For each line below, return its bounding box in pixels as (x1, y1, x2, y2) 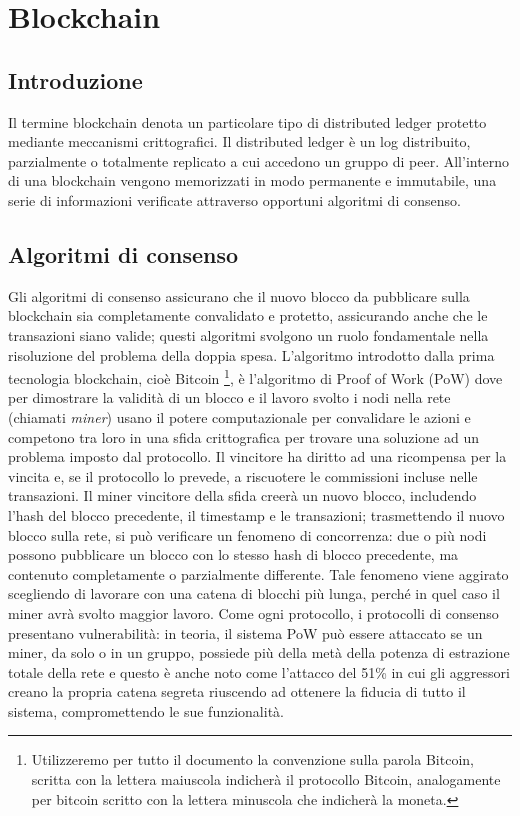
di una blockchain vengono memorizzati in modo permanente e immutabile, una (8, 170, 497, 191)
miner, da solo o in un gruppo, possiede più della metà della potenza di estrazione (8, 642, 510, 663)
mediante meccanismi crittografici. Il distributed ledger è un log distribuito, (8, 131, 471, 152)
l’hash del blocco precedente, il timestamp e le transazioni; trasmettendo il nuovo (8, 504, 505, 525)
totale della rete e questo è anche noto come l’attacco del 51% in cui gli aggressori (8, 661, 510, 682)
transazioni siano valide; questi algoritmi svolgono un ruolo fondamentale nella (8, 324, 489, 345)
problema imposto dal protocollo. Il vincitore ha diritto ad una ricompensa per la (8, 446, 507, 467)
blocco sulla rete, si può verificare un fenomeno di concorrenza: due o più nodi (8, 524, 487, 545)
